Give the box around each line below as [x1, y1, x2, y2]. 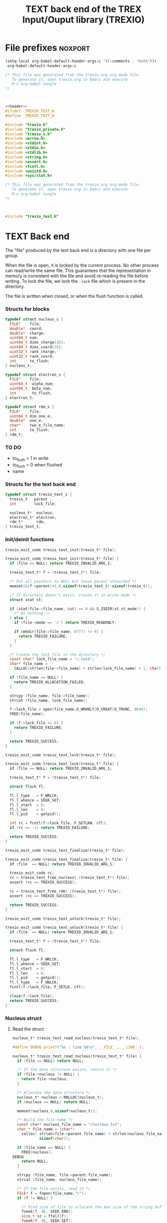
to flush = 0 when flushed [12, 462, 62, 469]
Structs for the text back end [5, 480, 76, 487]
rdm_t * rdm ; [9, 520, 46, 525]
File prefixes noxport [5, 42, 90, 53]
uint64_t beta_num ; [9, 386, 52, 391]
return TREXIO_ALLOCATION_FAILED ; [14, 679, 85, 684]
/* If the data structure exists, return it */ [17, 1067, 118, 1072]
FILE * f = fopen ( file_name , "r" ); [17, 1191, 86, 1196]
